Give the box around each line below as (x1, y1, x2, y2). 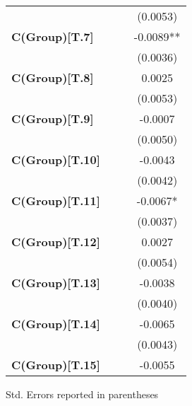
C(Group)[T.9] (11, 110, 94, 127)
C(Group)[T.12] (11, 233, 100, 250)
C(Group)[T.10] (11, 151, 100, 168)
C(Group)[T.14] (11, 315, 100, 332)
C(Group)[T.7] (11, 28, 94, 45)
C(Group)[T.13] (11, 274, 100, 291)
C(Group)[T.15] (11, 356, 100, 373)
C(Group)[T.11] (11, 192, 100, 209)
